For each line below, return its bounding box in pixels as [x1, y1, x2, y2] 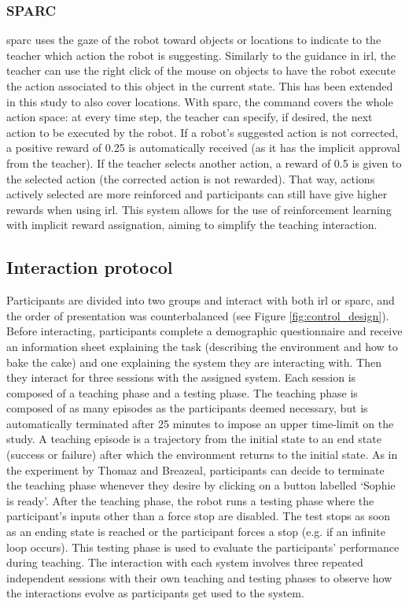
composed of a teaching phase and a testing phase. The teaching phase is [6, 384, 358, 401]
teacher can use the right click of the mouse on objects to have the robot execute [6, 62, 396, 79]
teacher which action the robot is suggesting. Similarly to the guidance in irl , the [6, 46, 396, 63]
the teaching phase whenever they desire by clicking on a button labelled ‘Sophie [6, 477, 396, 493]
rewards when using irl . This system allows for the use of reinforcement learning [6, 201, 392, 217]
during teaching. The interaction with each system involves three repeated [6, 554, 363, 571]
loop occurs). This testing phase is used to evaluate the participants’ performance [6, 538, 400, 555]
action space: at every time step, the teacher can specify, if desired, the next [6, 109, 373, 125]
